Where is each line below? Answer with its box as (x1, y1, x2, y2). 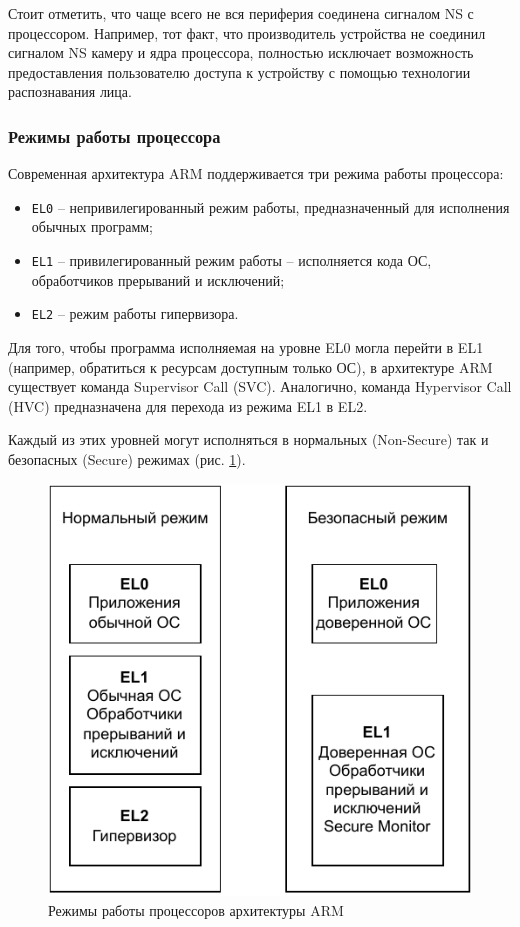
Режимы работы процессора (8, 123, 221, 148)
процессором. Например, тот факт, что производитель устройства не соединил (8, 22, 486, 43)
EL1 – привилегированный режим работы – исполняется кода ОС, (31, 250, 432, 271)
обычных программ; (31, 216, 153, 237)
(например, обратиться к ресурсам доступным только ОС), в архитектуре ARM (8, 356, 493, 377)
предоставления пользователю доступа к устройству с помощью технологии (8, 61, 471, 82)
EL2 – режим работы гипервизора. (31, 303, 239, 324)
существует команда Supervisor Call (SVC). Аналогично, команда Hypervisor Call (8, 376, 512, 397)
